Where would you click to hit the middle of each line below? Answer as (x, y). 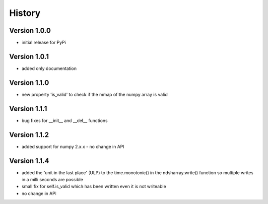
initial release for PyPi (44, 43)
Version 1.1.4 (29, 161)
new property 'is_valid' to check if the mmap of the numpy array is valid (95, 94)
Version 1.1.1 (28, 108)
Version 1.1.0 (29, 83)
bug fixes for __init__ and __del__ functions (65, 120)
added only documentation (49, 68)
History (25, 13)
